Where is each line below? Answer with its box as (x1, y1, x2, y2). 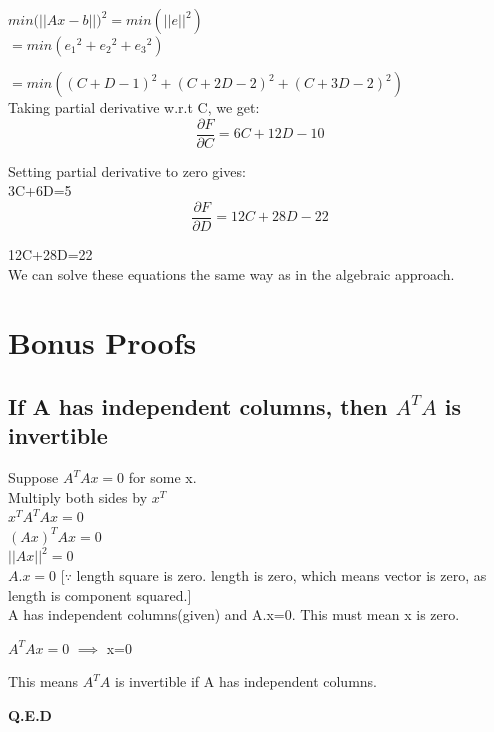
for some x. (128, 467, 197, 488)
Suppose (8, 467, 59, 488)
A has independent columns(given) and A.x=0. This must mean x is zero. (8, 604, 460, 625)
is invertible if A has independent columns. (114, 671, 377, 692)
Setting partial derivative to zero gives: (8, 160, 246, 181)
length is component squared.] (8, 584, 192, 605)
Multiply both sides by (8, 486, 148, 507)
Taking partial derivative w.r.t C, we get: (8, 97, 260, 117)
